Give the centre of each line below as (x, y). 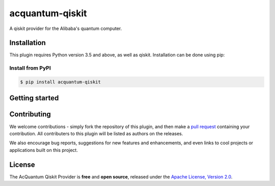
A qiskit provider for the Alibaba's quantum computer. (66, 28)
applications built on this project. (44, 150)
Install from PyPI (30, 68)
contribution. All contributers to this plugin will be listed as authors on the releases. (96, 133)
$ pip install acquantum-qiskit (61, 82)
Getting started (34, 98)
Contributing (30, 114)
